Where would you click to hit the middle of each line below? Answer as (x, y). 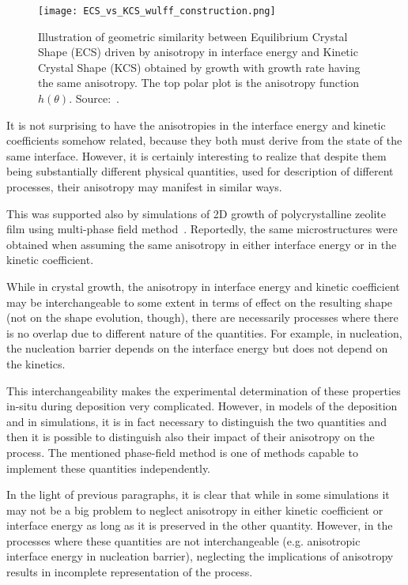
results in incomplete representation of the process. (130, 572)
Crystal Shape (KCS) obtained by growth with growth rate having (199, 67)
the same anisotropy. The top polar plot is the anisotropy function (199, 83)
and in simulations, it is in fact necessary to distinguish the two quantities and (196, 421)
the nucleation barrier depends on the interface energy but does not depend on (197, 348)
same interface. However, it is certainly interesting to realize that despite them (196, 155)
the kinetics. (36, 363)
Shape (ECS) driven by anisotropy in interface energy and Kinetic (198, 52)
